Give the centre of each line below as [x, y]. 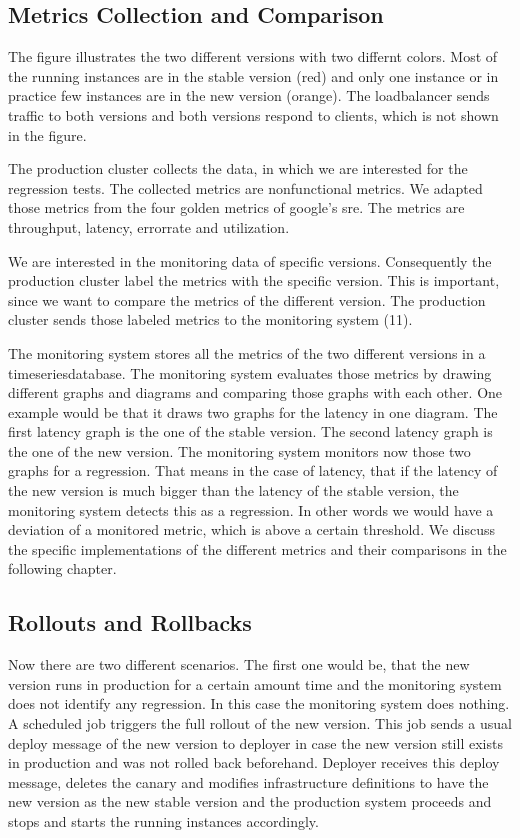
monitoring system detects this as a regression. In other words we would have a [251, 509]
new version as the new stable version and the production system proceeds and [250, 801]
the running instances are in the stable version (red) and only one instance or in [253, 75]
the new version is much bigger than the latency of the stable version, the [233, 490]
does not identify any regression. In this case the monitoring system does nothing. [259, 703]
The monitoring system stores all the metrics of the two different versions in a [247, 352]
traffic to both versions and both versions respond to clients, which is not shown [253, 114]
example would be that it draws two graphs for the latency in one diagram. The [253, 411]
